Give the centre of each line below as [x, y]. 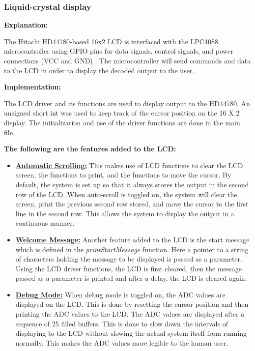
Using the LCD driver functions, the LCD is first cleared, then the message [129, 268]
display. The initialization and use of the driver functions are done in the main [122, 122]
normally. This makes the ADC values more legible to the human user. [122, 342]
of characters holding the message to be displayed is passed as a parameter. [129, 259]
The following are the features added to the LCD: [90, 149]
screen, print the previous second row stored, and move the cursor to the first [132, 204]
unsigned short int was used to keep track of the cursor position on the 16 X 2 [122, 113]
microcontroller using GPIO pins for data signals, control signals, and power [119, 51]
